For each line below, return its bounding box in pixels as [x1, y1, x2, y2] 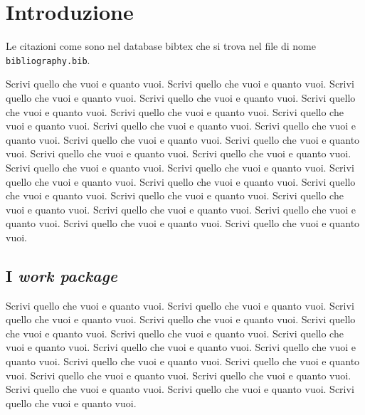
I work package [6, 264, 117, 286]
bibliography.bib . [6, 52, 90, 67]
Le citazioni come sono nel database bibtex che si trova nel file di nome [6, 38, 316, 53]
